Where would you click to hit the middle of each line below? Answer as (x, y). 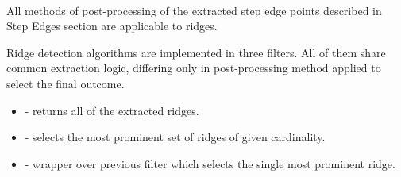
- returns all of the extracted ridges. (112, 110)
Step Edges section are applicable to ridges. (112, 26)
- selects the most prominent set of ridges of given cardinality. (175, 137)
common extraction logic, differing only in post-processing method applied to (194, 68)
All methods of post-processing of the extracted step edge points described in (194, 10)
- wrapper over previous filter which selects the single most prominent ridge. (210, 163)
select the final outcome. (66, 83)
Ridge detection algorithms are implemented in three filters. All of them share (196, 52)
